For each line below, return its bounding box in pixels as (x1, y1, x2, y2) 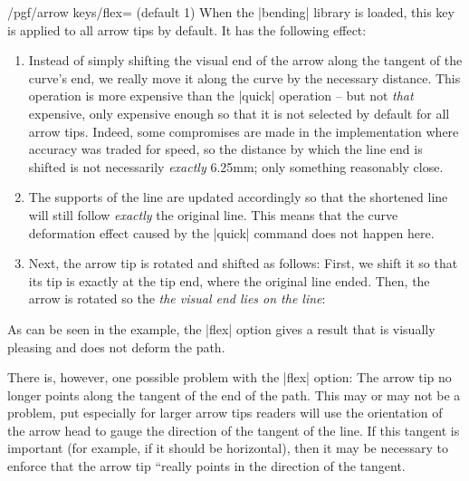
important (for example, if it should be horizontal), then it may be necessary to (7, 438, 448, 457)
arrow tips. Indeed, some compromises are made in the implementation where (28, 121, 459, 140)
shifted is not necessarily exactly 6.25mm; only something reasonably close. (28, 157, 444, 176)
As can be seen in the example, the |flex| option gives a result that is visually (7, 319, 435, 338)
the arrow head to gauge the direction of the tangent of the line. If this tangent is (7, 420, 460, 439)
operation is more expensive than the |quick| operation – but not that (28, 86, 414, 105)
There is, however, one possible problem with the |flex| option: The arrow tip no (7, 368, 452, 387)
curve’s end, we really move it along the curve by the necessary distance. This (28, 68, 461, 87)
